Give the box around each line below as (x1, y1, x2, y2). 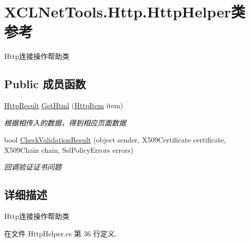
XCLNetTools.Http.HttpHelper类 (4, 1, 245, 22)
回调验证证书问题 (4, 162, 61, 172)
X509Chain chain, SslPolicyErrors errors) (4, 144, 134, 155)
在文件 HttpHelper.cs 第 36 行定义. (4, 228, 117, 238)
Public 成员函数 (4, 76, 86, 92)
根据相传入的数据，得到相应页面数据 (4, 117, 126, 128)
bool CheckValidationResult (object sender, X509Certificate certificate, (4, 134, 226, 145)
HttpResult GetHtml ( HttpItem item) (4, 100, 123, 111)
